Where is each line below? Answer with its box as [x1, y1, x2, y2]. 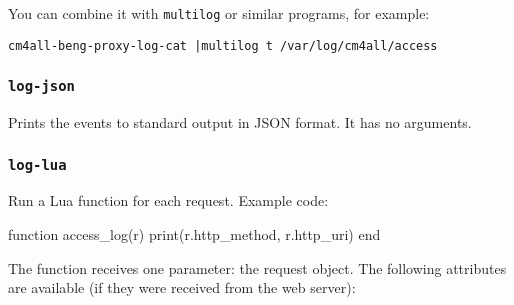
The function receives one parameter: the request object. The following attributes [8, 257, 507, 278]
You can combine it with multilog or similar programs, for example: [8, 3, 430, 23]
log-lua [8, 156, 67, 173]
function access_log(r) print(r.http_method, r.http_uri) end [8, 224, 381, 245]
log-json [8, 78, 75, 95]
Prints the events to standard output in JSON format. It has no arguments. [8, 112, 472, 133]
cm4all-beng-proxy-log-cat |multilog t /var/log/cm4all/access [8, 38, 438, 53]
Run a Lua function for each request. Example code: [8, 190, 329, 211]
